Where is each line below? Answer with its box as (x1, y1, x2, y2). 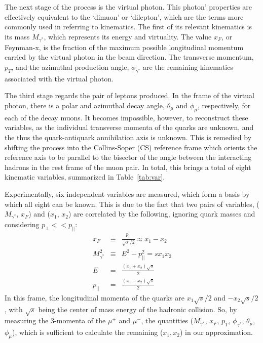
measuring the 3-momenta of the (5, 315, 106, 326)
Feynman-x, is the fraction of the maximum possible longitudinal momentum (5, 41, 244, 52)
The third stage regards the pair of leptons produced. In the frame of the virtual (5, 90, 254, 101)
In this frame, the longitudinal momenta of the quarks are (5, 292, 184, 303)
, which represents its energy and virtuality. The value (44, 31, 212, 41)
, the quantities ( (141, 315, 194, 326)
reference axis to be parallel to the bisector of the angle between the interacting (5, 152, 252, 162)
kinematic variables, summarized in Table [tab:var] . (5, 171, 165, 182)
